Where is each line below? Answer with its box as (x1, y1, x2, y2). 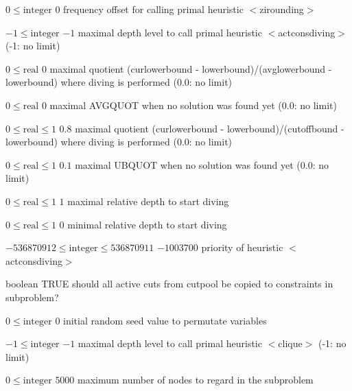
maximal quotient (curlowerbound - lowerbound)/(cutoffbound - (75, 121, 344, 135)
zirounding (259, 2, 304, 16)
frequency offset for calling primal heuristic (63, 2, 244, 16)
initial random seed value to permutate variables (63, 313, 267, 327)
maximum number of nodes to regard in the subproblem (78, 372, 314, 387)
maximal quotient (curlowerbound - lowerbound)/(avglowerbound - (49, 61, 332, 75)
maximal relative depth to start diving (67, 193, 229, 208)
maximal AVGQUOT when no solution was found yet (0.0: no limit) (49, 97, 337, 112)
